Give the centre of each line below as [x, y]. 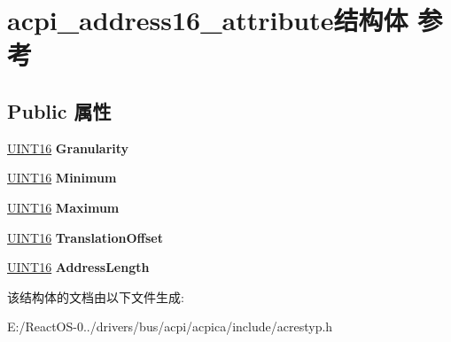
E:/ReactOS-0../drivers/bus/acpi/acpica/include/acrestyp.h [170, 326]
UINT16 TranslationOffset [85, 237]
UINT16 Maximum [63, 207]
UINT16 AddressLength [78, 267]
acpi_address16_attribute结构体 [208, 20]
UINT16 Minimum [62, 178]
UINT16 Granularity [68, 148]
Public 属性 [59, 110]
